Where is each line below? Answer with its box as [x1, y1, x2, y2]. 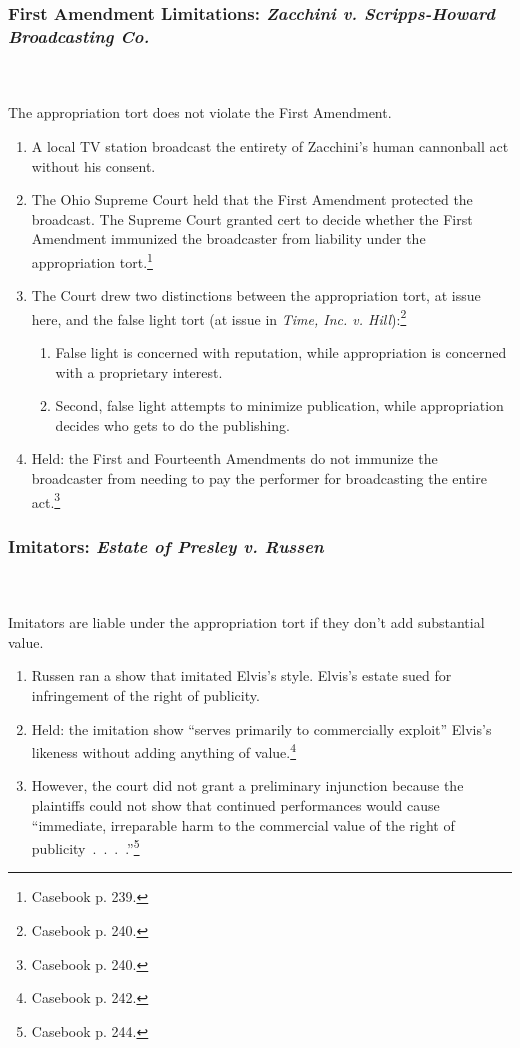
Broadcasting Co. [8, 23, 150, 48]
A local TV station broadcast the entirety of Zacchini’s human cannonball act [31, 135, 509, 156]
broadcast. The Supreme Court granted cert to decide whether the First [31, 208, 473, 229]
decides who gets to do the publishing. [55, 414, 290, 435]
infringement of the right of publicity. [31, 684, 260, 705]
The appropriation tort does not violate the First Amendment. [8, 102, 392, 123]
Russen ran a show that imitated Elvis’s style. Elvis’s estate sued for [31, 665, 452, 686]
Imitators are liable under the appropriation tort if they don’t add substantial [8, 612, 485, 633]
